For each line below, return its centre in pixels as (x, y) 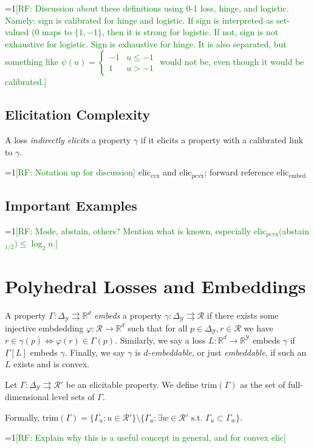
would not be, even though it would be (232, 62)
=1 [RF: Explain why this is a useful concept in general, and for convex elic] (145, 437)
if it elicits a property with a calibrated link (222, 140)
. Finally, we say (95, 352)
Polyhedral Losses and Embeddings (155, 286)
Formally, (22, 417)
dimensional (27, 397)
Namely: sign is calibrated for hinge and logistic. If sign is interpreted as (139, 20)
